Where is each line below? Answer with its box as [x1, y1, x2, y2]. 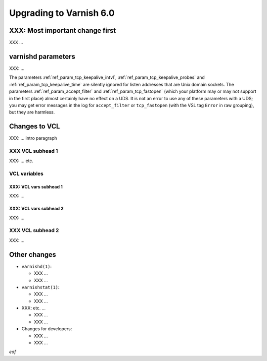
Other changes [9, 250, 56, 259]
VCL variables [9, 170, 44, 177]
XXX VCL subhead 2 [9, 227, 59, 234]
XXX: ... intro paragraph [9, 135, 57, 141]
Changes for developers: [21, 326, 72, 332]
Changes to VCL [9, 122, 60, 131]
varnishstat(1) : [21, 284, 60, 290]
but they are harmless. [9, 109, 55, 115]
